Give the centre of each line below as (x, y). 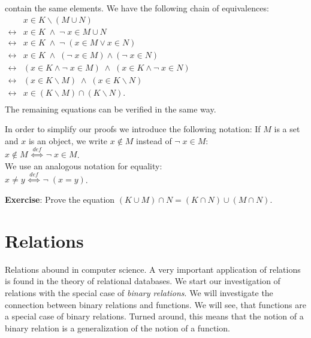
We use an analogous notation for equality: (84, 166)
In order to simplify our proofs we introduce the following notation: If (133, 129)
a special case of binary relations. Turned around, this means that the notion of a (154, 316)
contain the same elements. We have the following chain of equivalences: (137, 8)
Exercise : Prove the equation (60, 199)
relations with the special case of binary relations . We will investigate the (139, 292)
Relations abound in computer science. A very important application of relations (153, 269)
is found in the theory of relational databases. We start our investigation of (143, 281)
